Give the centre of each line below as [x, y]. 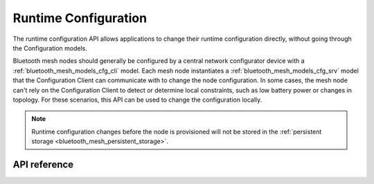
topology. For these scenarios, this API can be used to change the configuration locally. [137, 100]
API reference [43, 164]
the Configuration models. [50, 48]
